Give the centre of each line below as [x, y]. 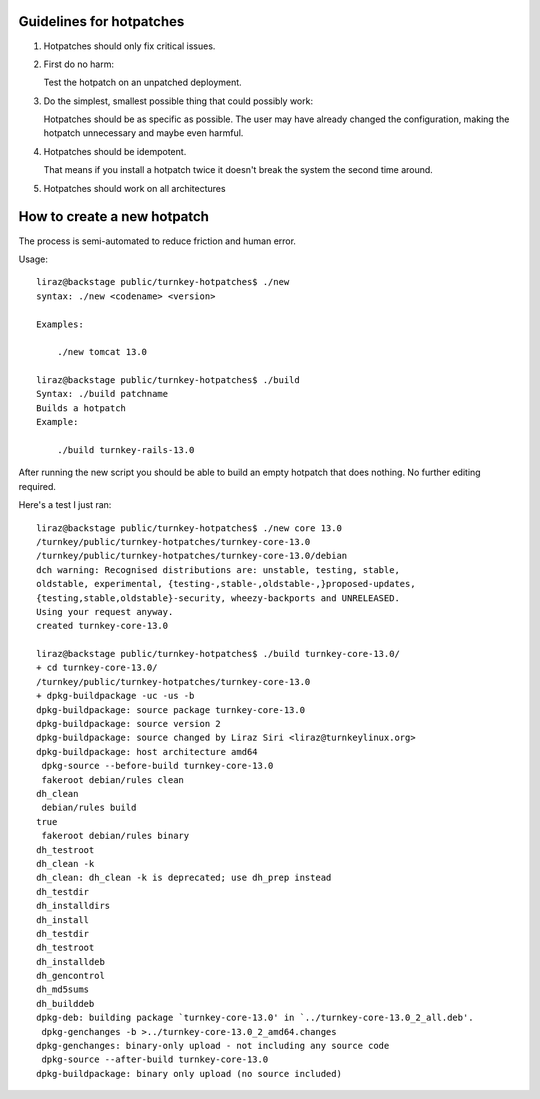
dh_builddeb [65, 1003]
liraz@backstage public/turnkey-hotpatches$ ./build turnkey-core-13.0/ [218, 654]
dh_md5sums [63, 989]
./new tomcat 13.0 [102, 352]
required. [37, 486]
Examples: [60, 324]
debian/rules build [89, 808]
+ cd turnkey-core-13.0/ [97, 668]
